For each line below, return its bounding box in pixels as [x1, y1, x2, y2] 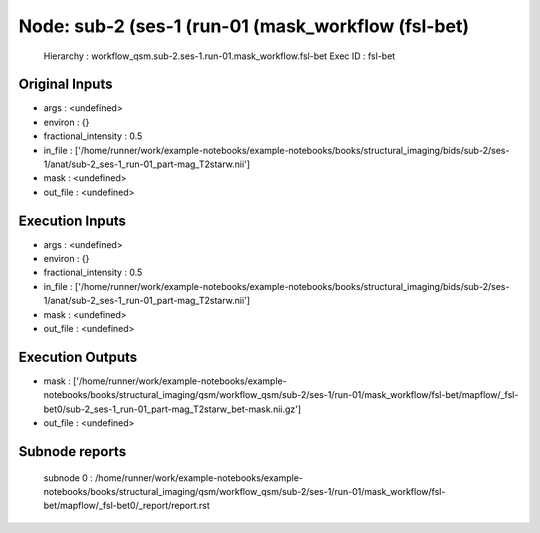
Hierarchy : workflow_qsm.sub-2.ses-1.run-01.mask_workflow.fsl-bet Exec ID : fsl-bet [43, 50, 396, 62]
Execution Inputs [18, 212, 127, 229]
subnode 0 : [43, 471, 94, 484]
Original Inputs [18, 76, 113, 93]
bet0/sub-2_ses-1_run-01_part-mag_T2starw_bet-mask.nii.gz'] [43, 403, 302, 415]
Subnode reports [18, 443, 127, 460]
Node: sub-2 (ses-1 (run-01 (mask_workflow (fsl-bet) [18, 15, 470, 37]
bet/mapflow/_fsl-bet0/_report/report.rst [43, 500, 210, 512]
